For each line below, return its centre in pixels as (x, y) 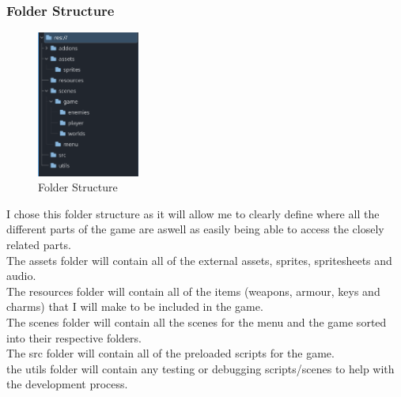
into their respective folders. (74, 337)
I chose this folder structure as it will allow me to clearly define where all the (193, 213)
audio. (21, 276)
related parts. (39, 244)
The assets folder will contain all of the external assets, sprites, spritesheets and (199, 260)
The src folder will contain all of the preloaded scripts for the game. (170, 353)
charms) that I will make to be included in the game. (135, 306)
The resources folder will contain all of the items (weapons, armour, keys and (193, 291)
